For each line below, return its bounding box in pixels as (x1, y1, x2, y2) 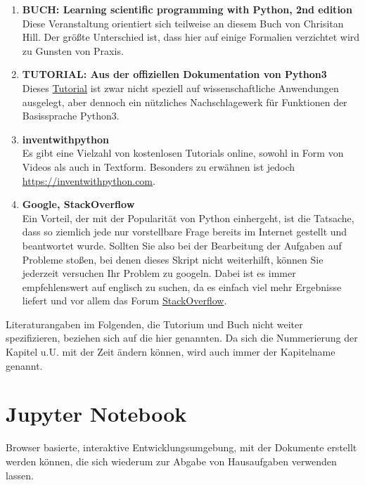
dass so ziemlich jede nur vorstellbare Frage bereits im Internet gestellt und (22, 224, 347, 239)
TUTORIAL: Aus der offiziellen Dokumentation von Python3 (22, 67, 327, 82)
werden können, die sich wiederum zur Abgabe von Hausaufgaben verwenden (6, 453, 337, 468)
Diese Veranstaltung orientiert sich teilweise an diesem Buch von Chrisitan (22, 15, 344, 30)
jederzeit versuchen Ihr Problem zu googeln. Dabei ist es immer (22, 266, 296, 280)
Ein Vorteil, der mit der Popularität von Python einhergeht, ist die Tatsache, (22, 210, 354, 225)
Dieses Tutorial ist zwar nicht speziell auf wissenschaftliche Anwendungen (22, 80, 339, 95)
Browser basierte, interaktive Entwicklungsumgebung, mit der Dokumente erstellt (6, 440, 357, 455)
